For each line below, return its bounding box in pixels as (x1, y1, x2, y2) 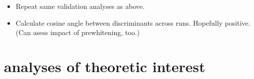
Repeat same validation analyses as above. (15, 1, 145, 11)
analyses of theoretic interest (4, 56, 205, 76)
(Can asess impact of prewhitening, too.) (15, 27, 140, 38)
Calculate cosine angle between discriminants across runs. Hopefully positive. (15, 17, 251, 28)
